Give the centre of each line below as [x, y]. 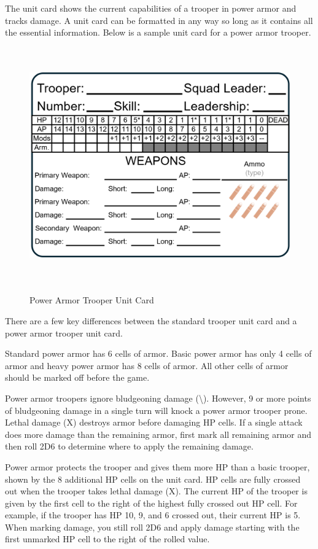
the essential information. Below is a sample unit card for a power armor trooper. [158, 32]
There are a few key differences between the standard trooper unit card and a [151, 320]
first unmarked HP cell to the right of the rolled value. [107, 539]
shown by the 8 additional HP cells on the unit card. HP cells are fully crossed [153, 479]
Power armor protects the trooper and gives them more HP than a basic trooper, [157, 466]
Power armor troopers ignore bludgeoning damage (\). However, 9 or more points [158, 398]
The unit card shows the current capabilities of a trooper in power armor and [151, 8]
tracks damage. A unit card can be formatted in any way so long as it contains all [159, 20]
